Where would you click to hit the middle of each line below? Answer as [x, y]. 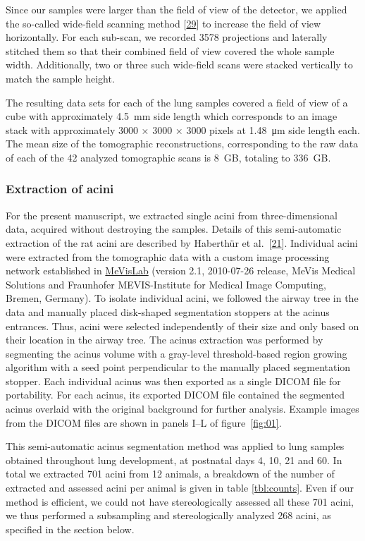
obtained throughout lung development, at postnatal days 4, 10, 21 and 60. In [174, 460]
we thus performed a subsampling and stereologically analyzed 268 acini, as [168, 515]
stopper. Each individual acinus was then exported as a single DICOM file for [173, 381]
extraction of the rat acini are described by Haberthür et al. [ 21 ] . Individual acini [182, 242]
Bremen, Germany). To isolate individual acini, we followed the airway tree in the [182, 298]
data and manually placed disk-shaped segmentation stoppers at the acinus [168, 311]
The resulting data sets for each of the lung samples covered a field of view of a [177, 102]
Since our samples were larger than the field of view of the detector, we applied [177, 9]
